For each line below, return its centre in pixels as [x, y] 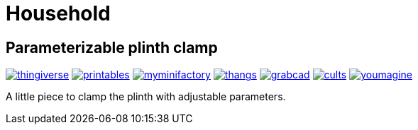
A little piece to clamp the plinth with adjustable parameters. [146, 97]
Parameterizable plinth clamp [112, 47]
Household [58, 13]
